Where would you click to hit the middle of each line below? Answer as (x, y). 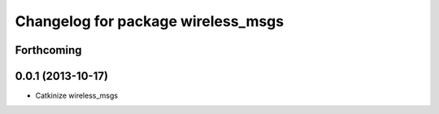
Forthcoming (48, 50)
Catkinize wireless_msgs (76, 96)
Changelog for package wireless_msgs (150, 21)
